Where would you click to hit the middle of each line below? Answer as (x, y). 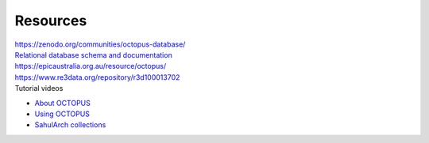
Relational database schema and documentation (93, 55)
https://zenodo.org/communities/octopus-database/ (100, 44)
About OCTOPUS (63, 103)
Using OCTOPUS (62, 114)
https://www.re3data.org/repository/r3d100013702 (97, 77)
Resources (51, 21)
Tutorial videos (39, 88)
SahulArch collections (70, 125)
